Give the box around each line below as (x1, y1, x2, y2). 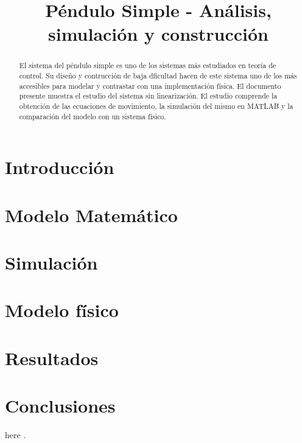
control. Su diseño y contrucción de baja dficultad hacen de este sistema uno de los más (19, 71, 297, 81)
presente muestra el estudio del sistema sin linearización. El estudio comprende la (19, 91, 278, 101)
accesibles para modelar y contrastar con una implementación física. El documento (19, 80, 281, 91)
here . (5, 428, 26, 441)
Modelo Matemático (5, 202, 178, 227)
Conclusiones (5, 393, 116, 418)
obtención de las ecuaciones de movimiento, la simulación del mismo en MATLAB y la (19, 100, 293, 111)
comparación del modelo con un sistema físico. (19, 111, 166, 121)
